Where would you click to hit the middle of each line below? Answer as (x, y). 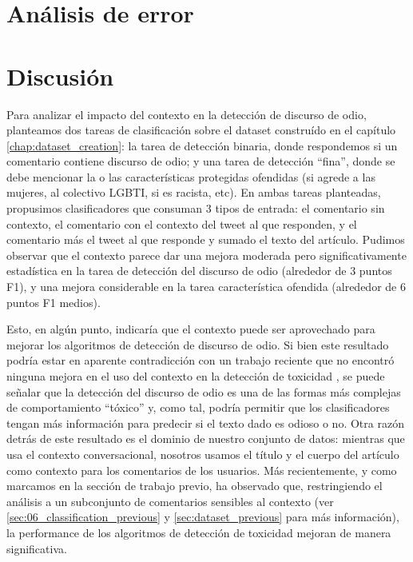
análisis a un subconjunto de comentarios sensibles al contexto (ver (170, 501)
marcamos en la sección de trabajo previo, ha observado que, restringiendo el (195, 486)
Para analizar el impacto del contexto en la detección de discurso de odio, (187, 114)
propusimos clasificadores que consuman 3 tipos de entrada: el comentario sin (196, 208)
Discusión (60, 76)
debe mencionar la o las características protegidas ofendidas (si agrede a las (191, 176)
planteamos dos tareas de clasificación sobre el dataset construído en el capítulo (201, 130)
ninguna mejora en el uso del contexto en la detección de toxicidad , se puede (196, 376)
